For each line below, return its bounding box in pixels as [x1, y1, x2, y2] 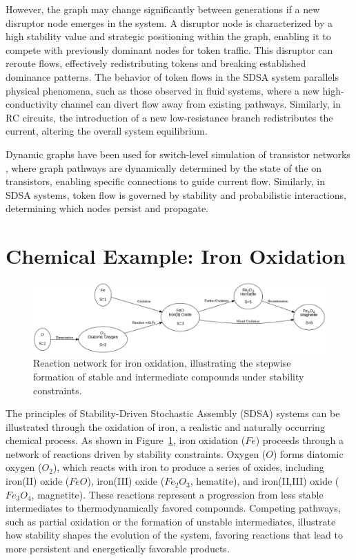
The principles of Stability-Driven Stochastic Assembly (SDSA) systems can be [6, 406, 340, 421]
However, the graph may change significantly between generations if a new [6, 2, 320, 16]
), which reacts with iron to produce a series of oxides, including [52, 460, 324, 474]
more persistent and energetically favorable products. [6, 541, 230, 556]
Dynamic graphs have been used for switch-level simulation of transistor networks [6, 146, 350, 161]
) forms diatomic [273, 446, 344, 461]
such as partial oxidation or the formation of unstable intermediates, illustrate [6, 514, 336, 528]
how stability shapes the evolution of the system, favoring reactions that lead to [6, 528, 343, 542]
